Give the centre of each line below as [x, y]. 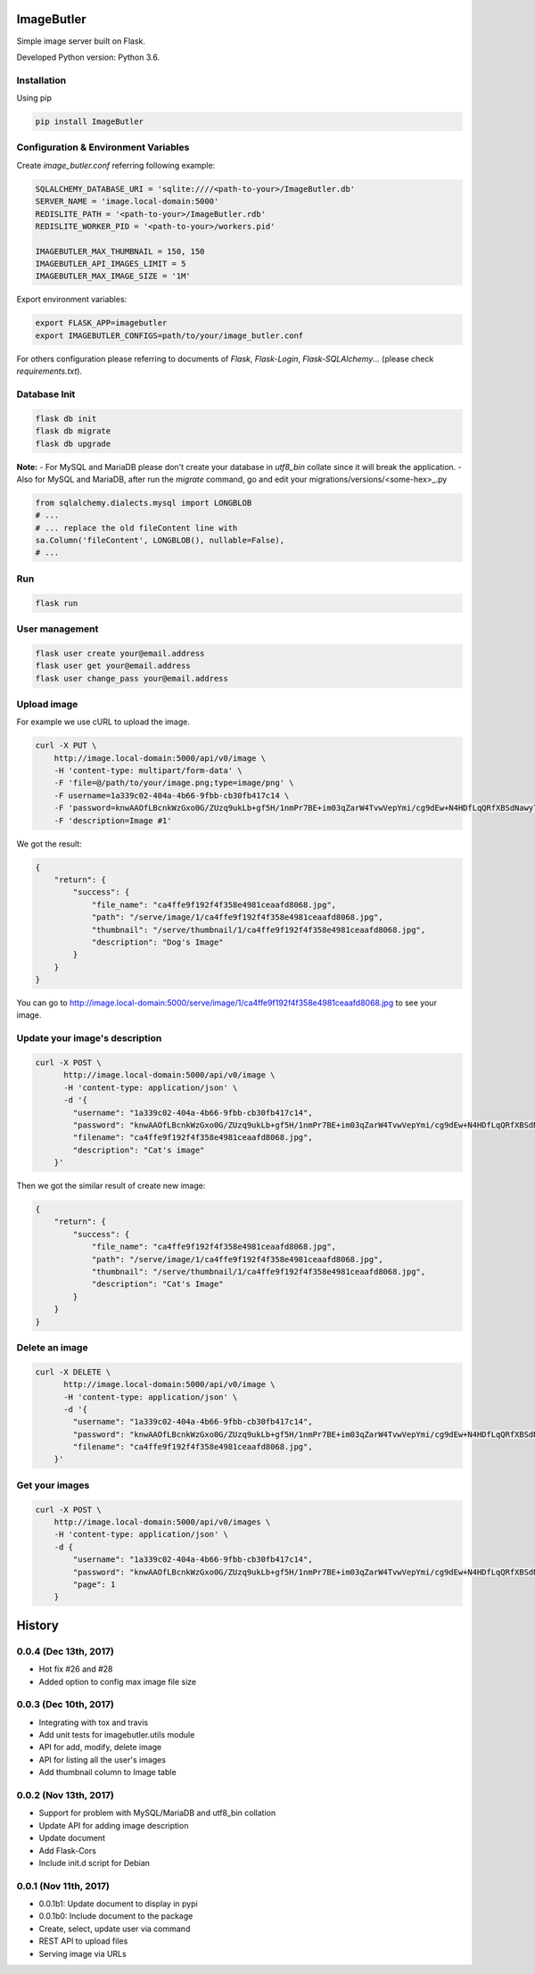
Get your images [53, 1485]
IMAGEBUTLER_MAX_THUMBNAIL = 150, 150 [120, 251]
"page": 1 [94, 1584]
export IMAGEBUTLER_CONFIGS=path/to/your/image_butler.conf [169, 335]
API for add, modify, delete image [100, 1747]
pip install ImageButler [90, 122]
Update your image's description [89, 1038]
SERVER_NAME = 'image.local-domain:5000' [127, 202]
